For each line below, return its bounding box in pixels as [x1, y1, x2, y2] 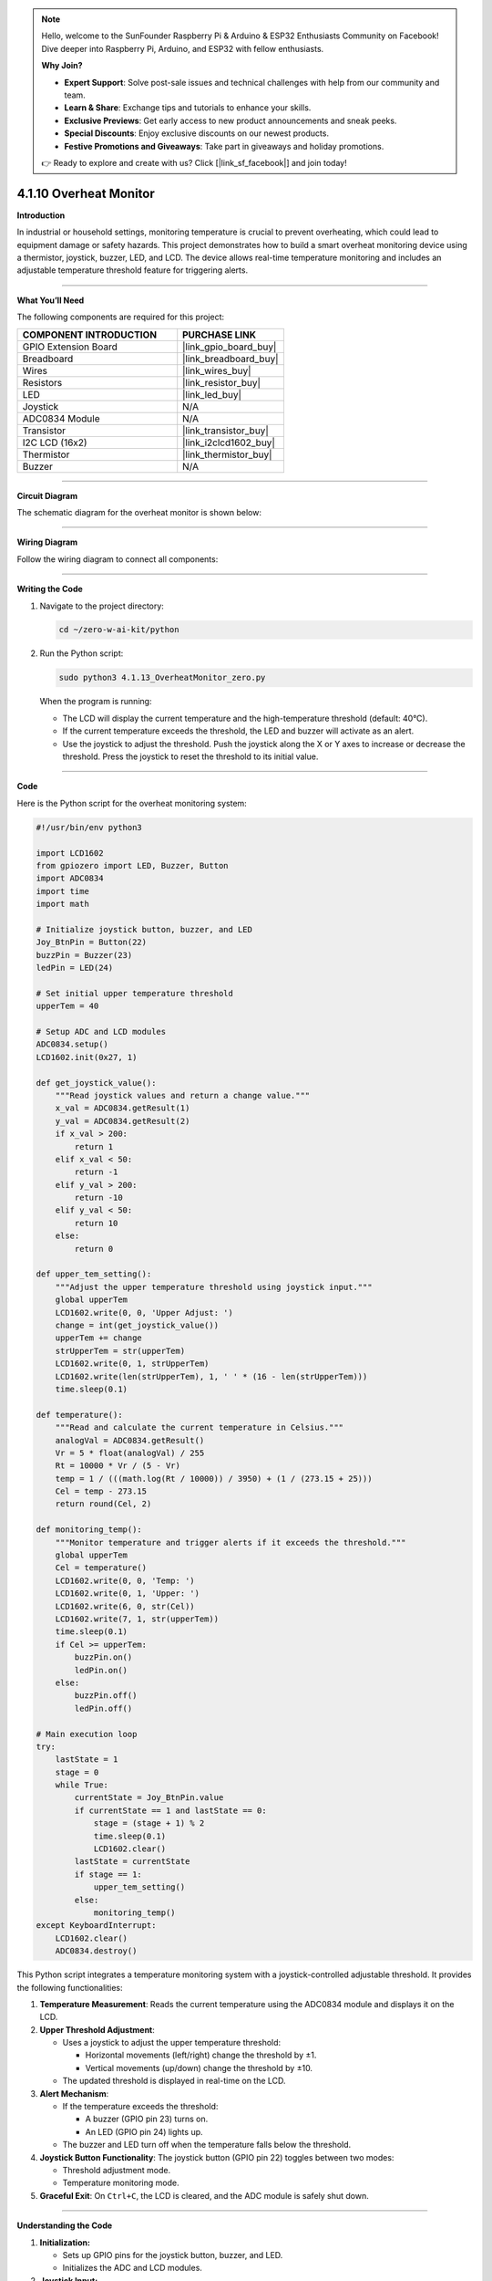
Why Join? [41, 60, 83, 71]
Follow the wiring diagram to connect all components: [16, 553, 219, 565]
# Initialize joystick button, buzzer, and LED [36, 924, 252, 934]
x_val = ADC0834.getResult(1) [55, 1103, 190, 1113]
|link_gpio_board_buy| [182, 340, 277, 353]
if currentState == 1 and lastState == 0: [74, 1805, 268, 1816]
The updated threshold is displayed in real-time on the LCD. [62, 2076, 286, 2087]
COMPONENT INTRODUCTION [22, 328, 158, 341]
